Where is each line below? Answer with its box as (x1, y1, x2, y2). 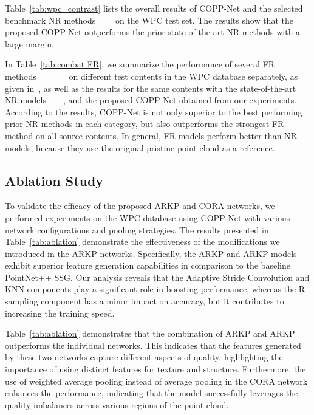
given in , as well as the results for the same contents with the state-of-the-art (5, 81, 296, 94)
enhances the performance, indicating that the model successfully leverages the (5, 386, 298, 399)
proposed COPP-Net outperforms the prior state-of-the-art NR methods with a (5, 26, 301, 38)
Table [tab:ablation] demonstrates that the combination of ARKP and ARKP (5, 327, 295, 340)
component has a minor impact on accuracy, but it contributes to (41, 295, 284, 307)
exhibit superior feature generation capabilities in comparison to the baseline (5, 259, 290, 272)
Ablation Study (5, 171, 104, 190)
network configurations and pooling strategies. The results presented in (5, 223, 269, 236)
